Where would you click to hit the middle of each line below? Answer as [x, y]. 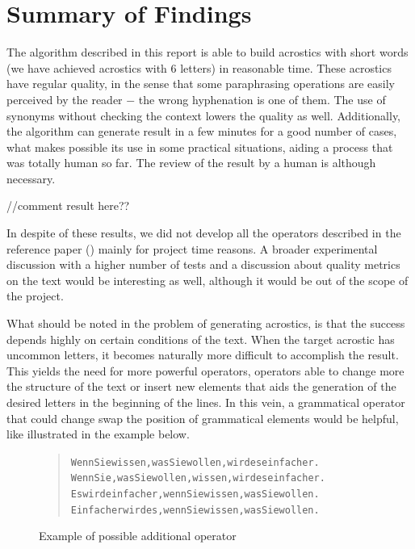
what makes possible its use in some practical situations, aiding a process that [200, 147]
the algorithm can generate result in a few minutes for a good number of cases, [202, 131]
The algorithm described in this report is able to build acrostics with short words [207, 52]
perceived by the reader [65, 99]
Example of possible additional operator [138, 536]
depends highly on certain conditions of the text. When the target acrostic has [201, 339]
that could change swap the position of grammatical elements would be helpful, [203, 418]
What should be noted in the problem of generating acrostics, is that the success [206, 323]
